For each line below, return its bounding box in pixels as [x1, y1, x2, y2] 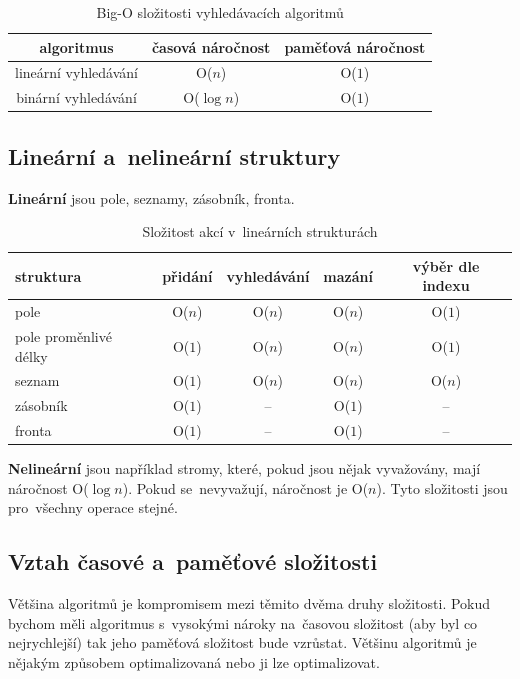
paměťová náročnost [284, 36, 426, 57]
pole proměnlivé [15, 326, 112, 347]
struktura [15, 265, 82, 286]
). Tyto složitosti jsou [376, 477, 508, 498]
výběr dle [412, 255, 480, 276]
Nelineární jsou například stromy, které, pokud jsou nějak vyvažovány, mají [8, 458, 481, 479]
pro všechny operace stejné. [8, 497, 178, 518]
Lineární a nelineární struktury [8, 140, 341, 171]
